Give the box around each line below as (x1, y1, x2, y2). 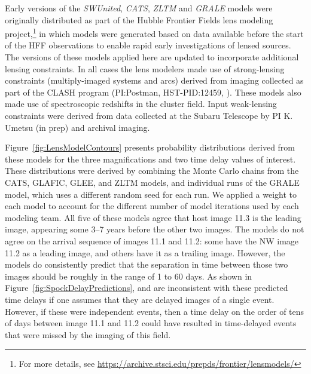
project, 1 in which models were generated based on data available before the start (5, 26, 304, 39)
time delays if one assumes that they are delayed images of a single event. (5, 293, 275, 305)
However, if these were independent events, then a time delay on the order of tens (5, 305, 304, 317)
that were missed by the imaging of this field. (5, 328, 171, 341)
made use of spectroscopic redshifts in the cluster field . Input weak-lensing (5, 97, 277, 110)
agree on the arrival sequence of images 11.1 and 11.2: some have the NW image (5, 234, 299, 247)
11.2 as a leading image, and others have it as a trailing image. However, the (5, 246, 285, 259)
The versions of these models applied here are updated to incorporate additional (5, 51, 299, 63)
